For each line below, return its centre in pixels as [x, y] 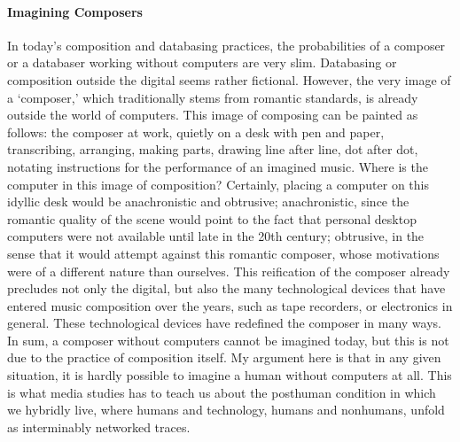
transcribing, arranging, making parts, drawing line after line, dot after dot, [213, 149]
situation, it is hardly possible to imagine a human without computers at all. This [230, 375]
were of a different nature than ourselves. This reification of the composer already [229, 271]
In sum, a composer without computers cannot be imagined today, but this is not [228, 340]
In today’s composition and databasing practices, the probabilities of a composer [226, 45]
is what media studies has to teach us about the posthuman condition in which [222, 392]
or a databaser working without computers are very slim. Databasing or [202, 62]
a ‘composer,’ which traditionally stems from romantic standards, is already [213, 97]
